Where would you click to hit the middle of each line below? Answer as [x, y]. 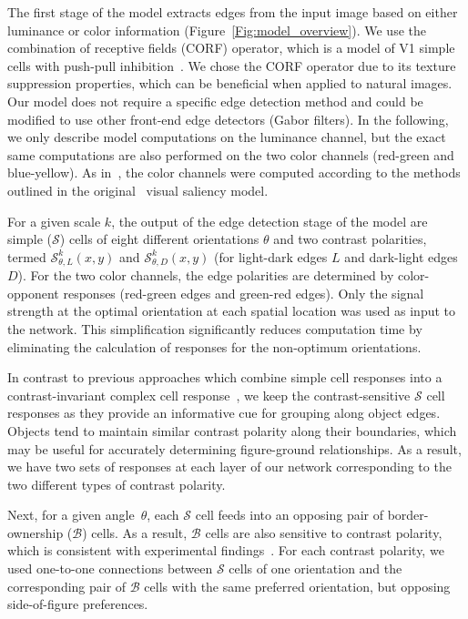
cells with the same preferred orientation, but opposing [297, 586]
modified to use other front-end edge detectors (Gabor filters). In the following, [228, 119]
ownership [36, 532]
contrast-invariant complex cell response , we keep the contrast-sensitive [209, 395]
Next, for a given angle [71, 515]
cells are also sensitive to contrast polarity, [324, 532]
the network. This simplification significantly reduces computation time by [215, 328]
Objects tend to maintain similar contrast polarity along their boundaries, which [232, 430]
